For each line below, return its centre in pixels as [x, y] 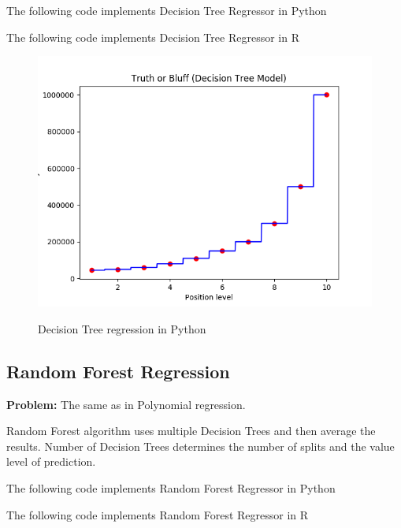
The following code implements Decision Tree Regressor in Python [167, 10]
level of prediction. [51, 461]
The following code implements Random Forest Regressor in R [158, 514]
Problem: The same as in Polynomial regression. [126, 404]
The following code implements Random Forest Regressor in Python [171, 487]
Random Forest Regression [118, 371]
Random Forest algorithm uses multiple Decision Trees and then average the [191, 431]
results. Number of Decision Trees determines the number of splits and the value [200, 446]
